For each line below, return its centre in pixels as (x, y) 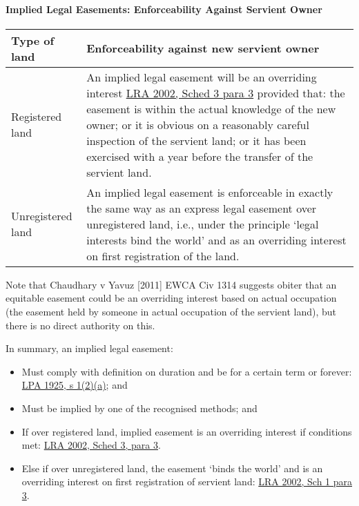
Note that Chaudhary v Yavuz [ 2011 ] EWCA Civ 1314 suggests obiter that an (171, 284)
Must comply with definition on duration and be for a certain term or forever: (187, 371)
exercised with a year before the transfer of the (200, 156)
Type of (33, 40)
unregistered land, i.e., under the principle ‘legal (203, 224)
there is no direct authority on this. (80, 325)
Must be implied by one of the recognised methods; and (139, 408)
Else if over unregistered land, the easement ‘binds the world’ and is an (172, 468)
